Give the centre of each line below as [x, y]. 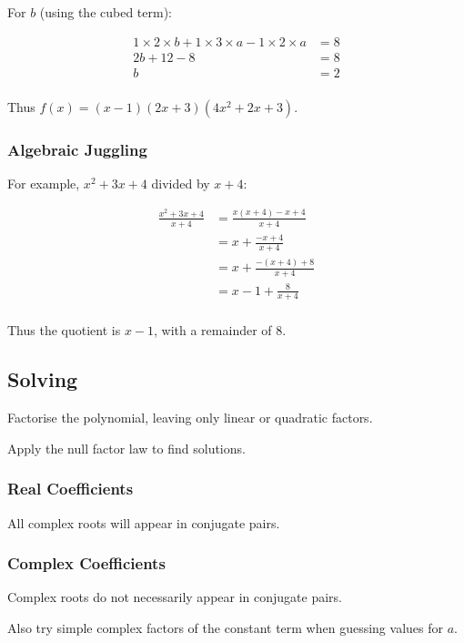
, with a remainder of [213, 330]
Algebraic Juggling [77, 149]
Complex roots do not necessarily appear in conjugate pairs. [175, 597]
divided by [181, 183]
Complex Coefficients [86, 563]
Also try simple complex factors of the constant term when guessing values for [225, 628]
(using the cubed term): [106, 12]
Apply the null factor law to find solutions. [126, 448]
